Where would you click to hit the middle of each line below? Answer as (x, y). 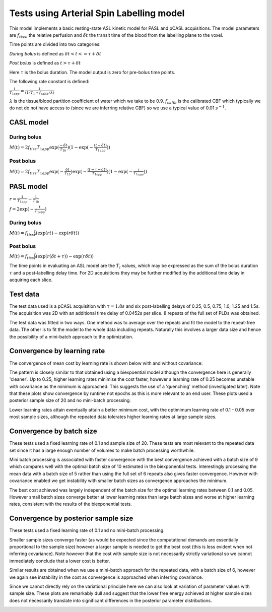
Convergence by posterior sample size (71, 519)
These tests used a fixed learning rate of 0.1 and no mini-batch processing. (87, 530)
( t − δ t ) (100, 146)
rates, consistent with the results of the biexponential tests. (71, 504)
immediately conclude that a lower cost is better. (60, 561)
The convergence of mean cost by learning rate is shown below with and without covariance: (106, 363)
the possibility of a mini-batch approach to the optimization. (71, 336)
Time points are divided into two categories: (55, 44)
